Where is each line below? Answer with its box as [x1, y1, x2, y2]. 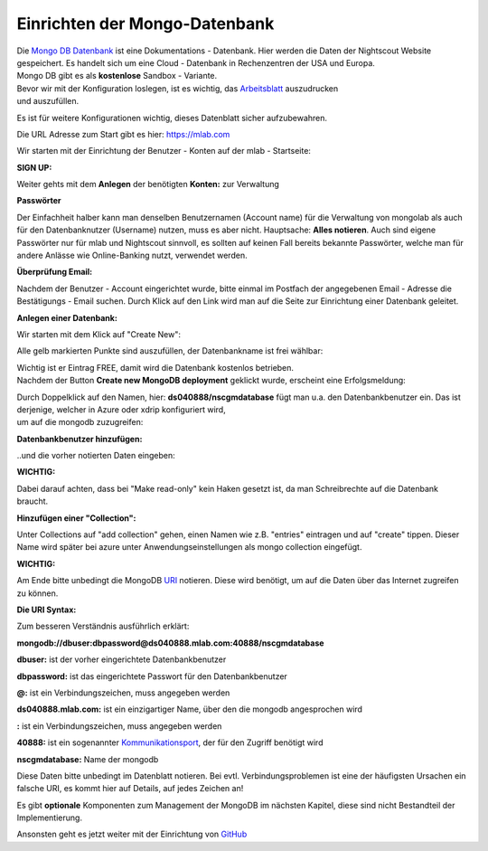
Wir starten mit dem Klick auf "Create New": [16, 328, 181, 339]
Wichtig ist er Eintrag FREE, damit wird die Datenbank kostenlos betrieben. [16, 362, 294, 373]
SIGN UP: [16, 162, 52, 173]
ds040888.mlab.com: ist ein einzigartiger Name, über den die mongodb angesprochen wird [16, 704, 363, 714]
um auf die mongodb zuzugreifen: [16, 417, 144, 428]
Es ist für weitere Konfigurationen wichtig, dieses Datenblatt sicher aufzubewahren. [16, 112, 328, 123]
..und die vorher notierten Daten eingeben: [16, 450, 175, 461]
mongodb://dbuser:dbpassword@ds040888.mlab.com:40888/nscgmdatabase [16, 638, 324, 648]
